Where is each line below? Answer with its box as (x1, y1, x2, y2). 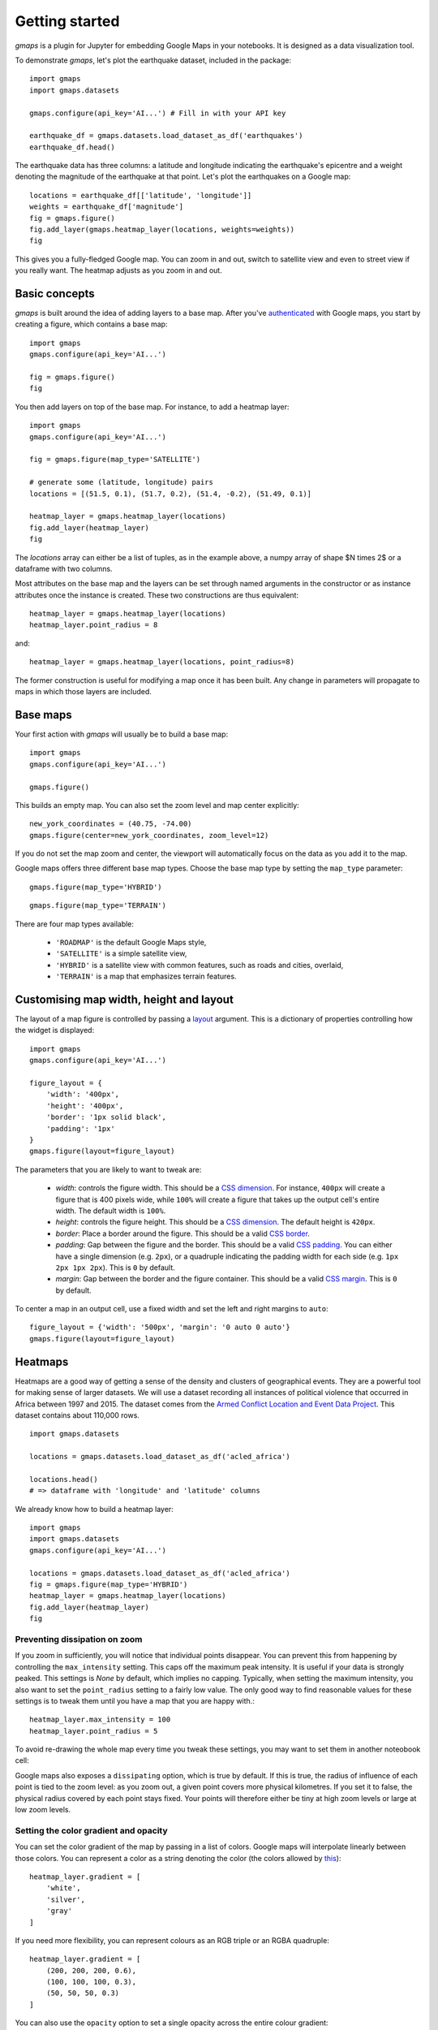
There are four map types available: (15, 918, 134, 929)
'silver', (45, 1894, 85, 1904)
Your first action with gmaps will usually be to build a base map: (15, 729, 229, 739)
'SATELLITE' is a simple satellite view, (55, 948, 187, 958)
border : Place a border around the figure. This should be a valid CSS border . (55, 1229, 310, 1238)
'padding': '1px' (45, 1124, 115, 1133)
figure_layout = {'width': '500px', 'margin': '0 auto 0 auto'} (29, 1323, 291, 1332)
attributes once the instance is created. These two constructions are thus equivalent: (15, 590, 299, 600)
